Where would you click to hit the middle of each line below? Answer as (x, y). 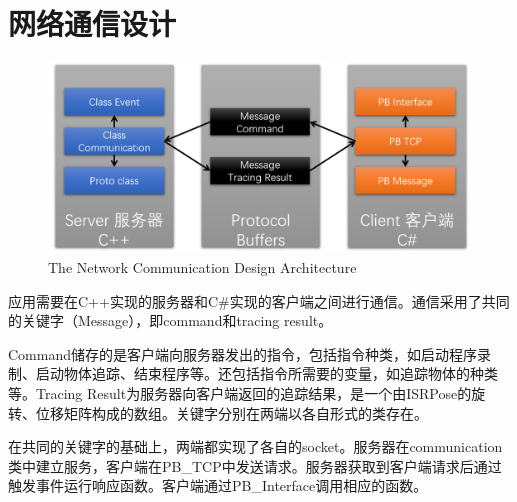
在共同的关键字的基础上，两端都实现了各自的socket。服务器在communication (255, 446)
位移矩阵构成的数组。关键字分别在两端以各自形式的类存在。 (231, 412)
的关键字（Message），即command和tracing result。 (170, 320)
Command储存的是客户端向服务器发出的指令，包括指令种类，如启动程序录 (249, 353)
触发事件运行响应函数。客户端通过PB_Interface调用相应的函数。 (218, 485)
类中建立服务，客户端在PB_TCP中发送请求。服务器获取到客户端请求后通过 (255, 465)
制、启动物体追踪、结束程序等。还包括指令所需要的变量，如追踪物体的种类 (253, 373)
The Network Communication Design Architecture (202, 267)
